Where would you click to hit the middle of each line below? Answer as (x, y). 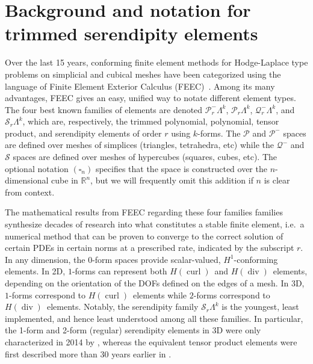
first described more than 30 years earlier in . (88, 353)
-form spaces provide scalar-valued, (156, 259)
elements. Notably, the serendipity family (122, 307)
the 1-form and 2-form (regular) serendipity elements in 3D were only (133, 330)
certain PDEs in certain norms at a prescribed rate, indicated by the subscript (150, 248)
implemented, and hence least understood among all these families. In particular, (154, 318)
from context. (30, 192)
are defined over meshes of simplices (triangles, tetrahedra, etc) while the (139, 145)
